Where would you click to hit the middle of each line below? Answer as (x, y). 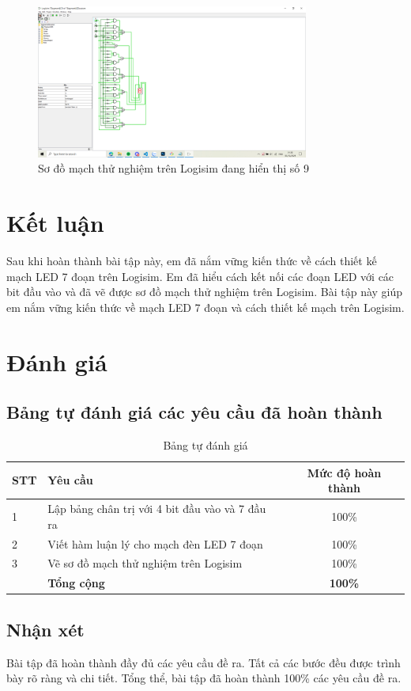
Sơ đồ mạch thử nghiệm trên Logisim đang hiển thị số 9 (173, 168)
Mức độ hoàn (344, 472)
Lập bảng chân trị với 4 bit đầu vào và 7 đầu (157, 509)
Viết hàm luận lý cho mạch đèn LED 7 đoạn (155, 543)
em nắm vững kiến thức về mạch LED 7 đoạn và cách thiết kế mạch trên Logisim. (205, 307)
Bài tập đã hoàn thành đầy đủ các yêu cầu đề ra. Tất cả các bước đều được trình (204, 662)
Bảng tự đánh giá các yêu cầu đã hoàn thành (194, 412)
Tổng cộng (76, 583)
